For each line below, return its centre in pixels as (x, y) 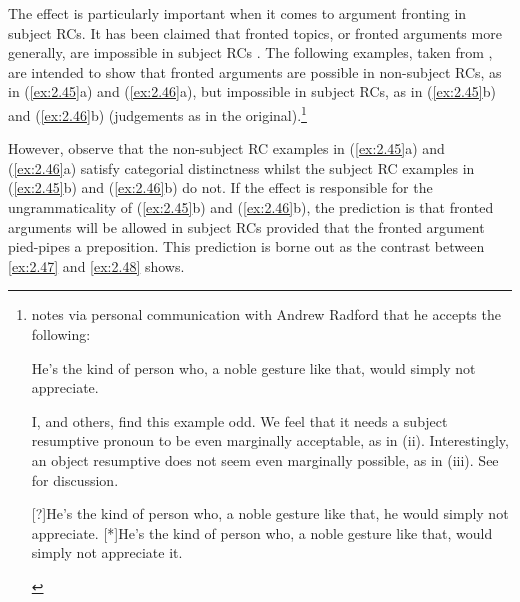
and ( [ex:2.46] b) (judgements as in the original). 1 (157, 113)
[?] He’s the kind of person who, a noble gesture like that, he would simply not (270, 513)
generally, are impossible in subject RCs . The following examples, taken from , (250, 52)
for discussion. (75, 479)
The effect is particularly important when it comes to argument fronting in (237, 13)
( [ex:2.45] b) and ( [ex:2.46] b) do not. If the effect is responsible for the (220, 187)
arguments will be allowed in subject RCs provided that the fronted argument (246, 226)
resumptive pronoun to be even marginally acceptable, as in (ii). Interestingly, (270, 440)
